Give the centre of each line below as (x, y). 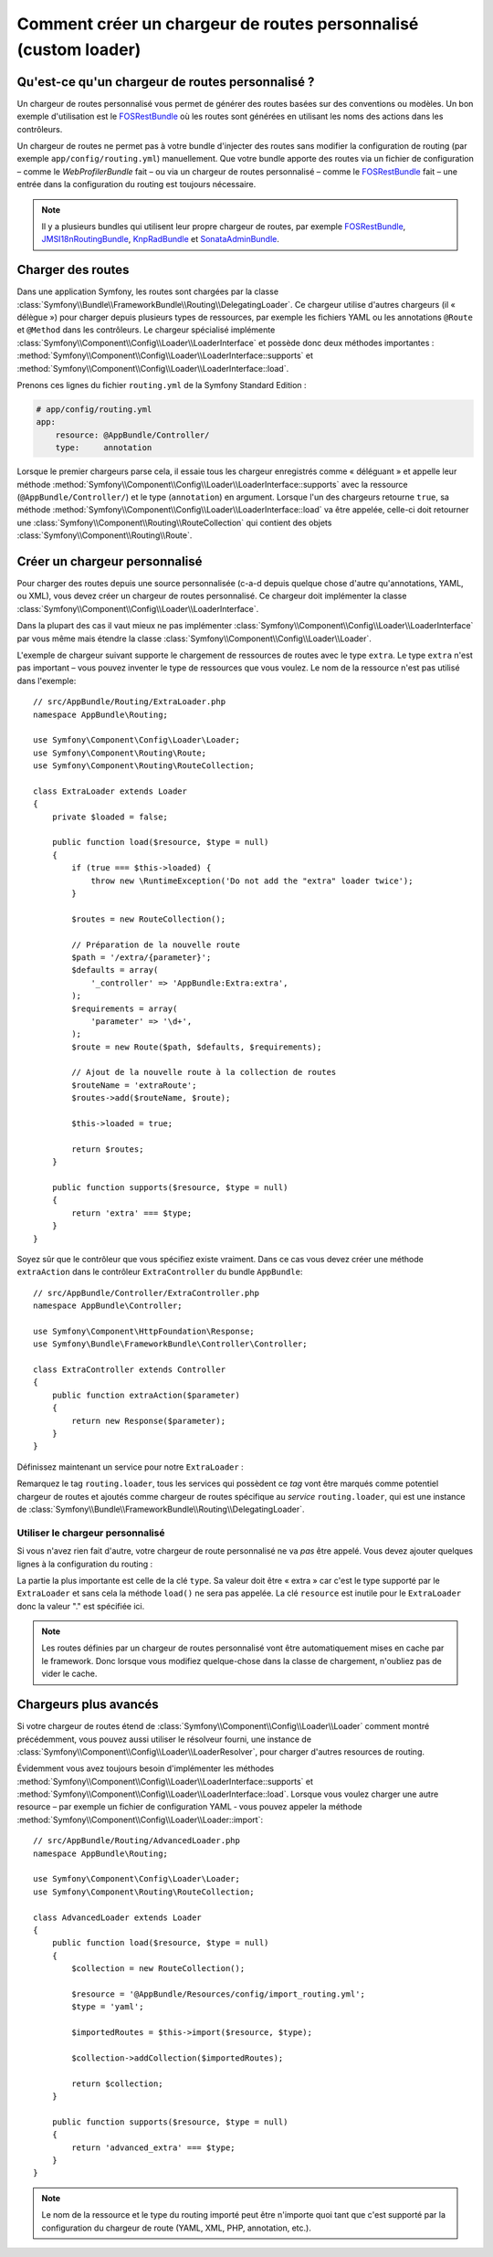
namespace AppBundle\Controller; (108, 1306)
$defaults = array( (115, 970)
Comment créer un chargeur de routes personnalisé (218, 24)
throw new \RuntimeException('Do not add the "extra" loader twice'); (252, 881)
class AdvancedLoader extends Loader (118, 1917)
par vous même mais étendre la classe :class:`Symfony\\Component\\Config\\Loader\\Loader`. (194, 638)
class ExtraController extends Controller (130, 1370)
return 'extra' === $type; (132, 1213)
